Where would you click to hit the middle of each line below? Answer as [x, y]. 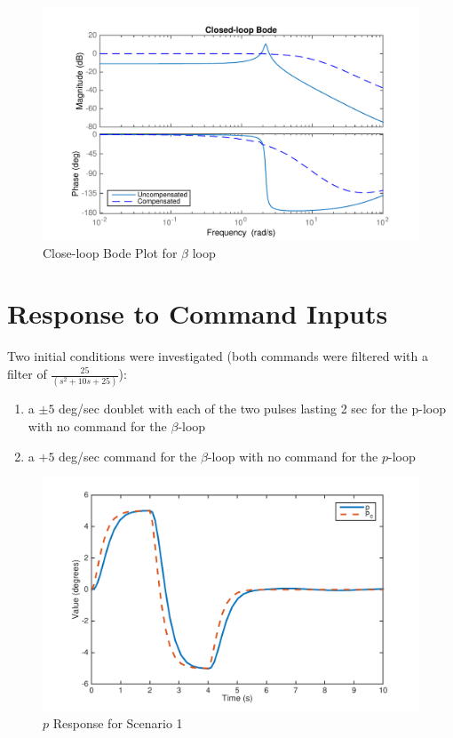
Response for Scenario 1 [118, 722]
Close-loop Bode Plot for [110, 252]
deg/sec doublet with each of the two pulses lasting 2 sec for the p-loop [252, 409]
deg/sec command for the [128, 456]
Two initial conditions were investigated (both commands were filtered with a [218, 356]
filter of [27, 373]
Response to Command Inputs [198, 313]
